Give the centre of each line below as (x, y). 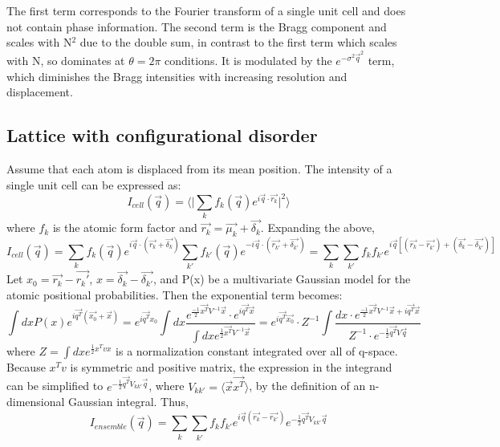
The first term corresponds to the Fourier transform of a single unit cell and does (206, 10)
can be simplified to (55, 386)
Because (26, 366)
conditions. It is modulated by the (248, 60)
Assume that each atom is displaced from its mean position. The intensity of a (199, 168)
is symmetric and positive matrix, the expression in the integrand (231, 366)
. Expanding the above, (318, 228)
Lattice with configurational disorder (162, 135)
